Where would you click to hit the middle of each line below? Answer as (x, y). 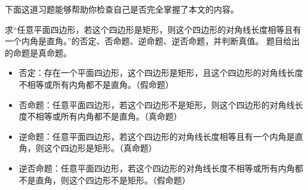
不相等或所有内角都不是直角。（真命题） (104, 116)
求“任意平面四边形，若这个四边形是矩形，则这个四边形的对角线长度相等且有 (153, 29)
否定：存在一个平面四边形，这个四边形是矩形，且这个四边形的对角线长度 (161, 73)
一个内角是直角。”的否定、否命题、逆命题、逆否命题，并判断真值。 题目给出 (153, 41)
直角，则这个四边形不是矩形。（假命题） (113, 180)
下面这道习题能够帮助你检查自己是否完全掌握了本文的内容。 (122, 9)
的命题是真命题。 (38, 52)
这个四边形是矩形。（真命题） (100, 148)
